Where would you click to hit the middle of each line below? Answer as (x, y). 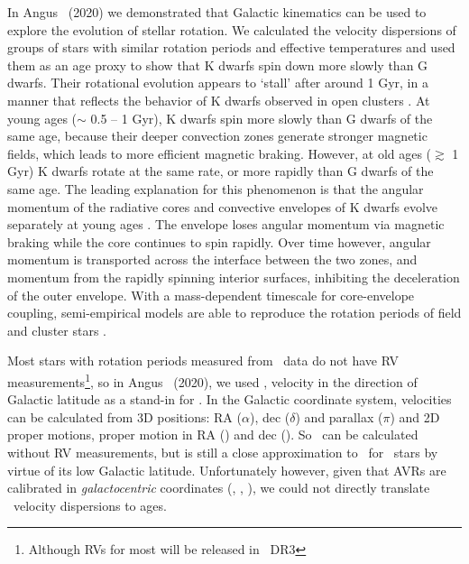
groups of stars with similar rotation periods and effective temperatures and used (231, 47)
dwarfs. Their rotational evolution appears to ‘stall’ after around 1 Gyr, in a (218, 83)
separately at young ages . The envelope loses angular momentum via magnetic (226, 224)
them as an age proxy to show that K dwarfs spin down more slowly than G (218, 65)
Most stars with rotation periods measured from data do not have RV (203, 361)
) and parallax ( (339, 416)
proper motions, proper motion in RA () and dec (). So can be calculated (213, 435)
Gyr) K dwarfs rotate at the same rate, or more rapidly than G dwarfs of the (221, 171)
